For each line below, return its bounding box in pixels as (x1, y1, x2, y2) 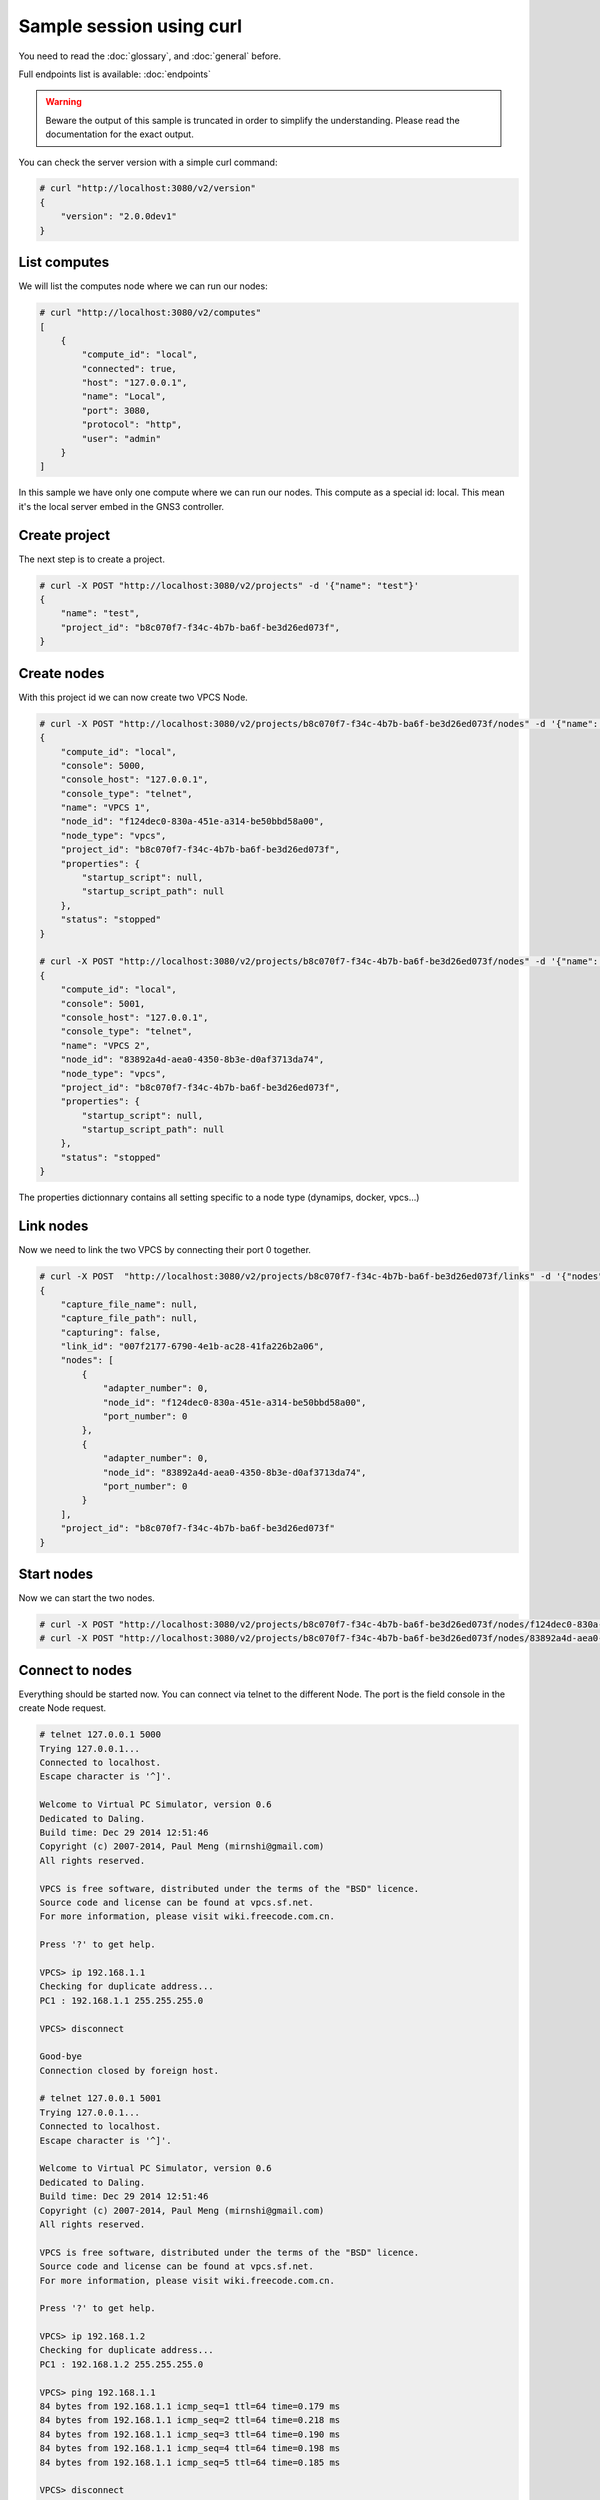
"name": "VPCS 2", (60, 1040, 151, 1051)
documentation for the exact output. (45, 128, 194, 140)
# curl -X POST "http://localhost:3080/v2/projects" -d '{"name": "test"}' (39, 580, 420, 591)
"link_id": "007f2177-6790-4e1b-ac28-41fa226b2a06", (60, 1341, 325, 1352)
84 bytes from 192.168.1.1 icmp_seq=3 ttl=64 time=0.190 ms (39, 2428, 341, 2440)
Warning (45, 96, 82, 108)
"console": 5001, (60, 998, 146, 1009)
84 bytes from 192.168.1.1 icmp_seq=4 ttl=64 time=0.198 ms (39, 2443, 341, 2454)
